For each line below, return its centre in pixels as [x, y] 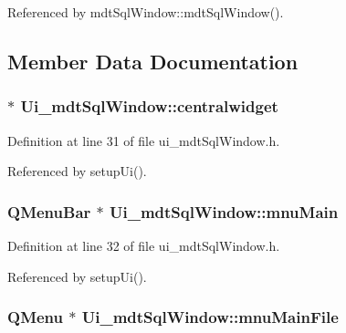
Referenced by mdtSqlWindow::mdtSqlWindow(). [146, 12]
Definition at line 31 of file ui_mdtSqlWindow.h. [144, 140]
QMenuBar [49, 211]
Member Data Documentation [153, 61]
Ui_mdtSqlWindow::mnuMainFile [210, 317]
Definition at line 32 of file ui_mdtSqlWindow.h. [144, 245]
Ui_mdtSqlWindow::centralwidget [149, 106]
